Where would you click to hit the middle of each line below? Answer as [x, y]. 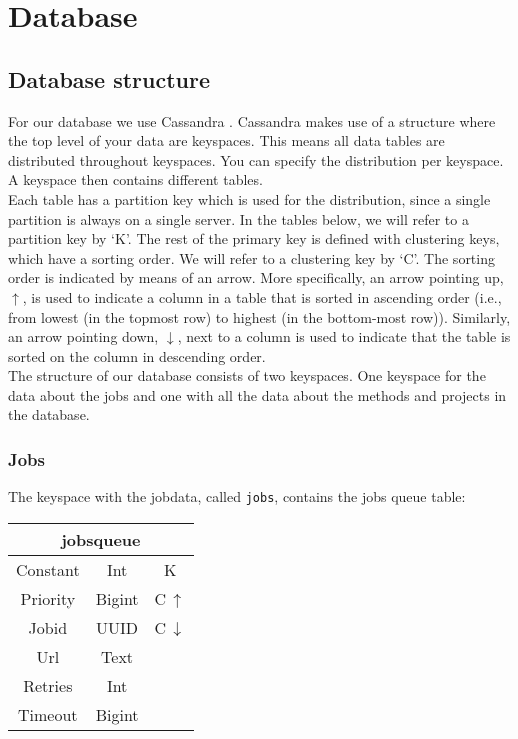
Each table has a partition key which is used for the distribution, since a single [249, 198]
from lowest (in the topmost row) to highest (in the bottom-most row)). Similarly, [259, 316]
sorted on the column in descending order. [137, 355]
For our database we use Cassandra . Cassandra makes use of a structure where [252, 120]
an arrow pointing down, [83, 336]
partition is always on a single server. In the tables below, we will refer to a [238, 218]
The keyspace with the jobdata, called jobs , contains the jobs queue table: [237, 496]
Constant [48, 569]
